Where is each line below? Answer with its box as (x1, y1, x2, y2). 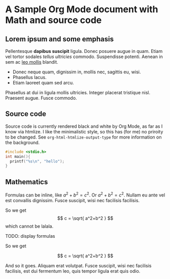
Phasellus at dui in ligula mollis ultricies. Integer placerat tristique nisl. (5, 90, 151, 95)
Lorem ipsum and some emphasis (5, 35, 114, 43)
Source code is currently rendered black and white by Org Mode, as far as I (5, 123, 163, 129)
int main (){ (5, 154, 30, 159)
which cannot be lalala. (5, 223, 54, 229)
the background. (5, 139, 40, 146)
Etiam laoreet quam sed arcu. (12, 80, 74, 86)
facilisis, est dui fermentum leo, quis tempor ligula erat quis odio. (5, 268, 141, 274)
